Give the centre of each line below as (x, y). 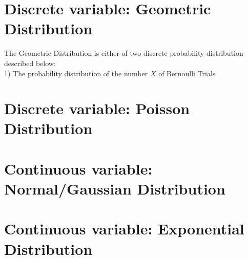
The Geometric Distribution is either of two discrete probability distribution (124, 53)
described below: (30, 63)
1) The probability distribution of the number (76, 73)
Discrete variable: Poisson (97, 108)
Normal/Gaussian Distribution (115, 189)
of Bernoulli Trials (187, 73)
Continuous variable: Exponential (124, 229)
